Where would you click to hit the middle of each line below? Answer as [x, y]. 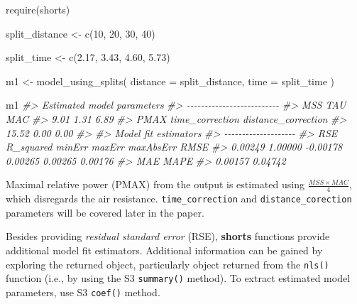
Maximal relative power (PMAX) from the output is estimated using [155, 184]
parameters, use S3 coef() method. [83, 292]
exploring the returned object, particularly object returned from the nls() [167, 264]
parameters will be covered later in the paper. [105, 212]
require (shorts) [38, 9]
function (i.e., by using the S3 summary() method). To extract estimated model [178, 278]
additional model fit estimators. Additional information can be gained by [164, 250]
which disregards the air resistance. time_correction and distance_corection [179, 199]
